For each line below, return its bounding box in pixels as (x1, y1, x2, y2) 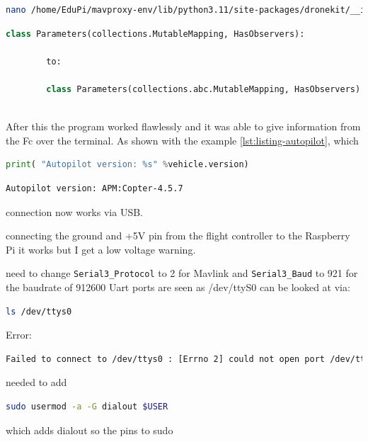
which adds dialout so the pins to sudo (6, 422, 173, 437)
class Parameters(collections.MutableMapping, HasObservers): (6, 28, 305, 39)
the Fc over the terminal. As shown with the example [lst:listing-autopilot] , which (6, 132, 359, 147)
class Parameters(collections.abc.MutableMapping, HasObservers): (46, 84, 366, 94)
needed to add (6, 375, 67, 390)
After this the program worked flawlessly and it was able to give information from (6, 119, 361, 134)
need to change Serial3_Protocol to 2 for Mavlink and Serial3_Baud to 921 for (6, 266, 358, 280)
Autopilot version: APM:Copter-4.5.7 (6, 183, 183, 193)
